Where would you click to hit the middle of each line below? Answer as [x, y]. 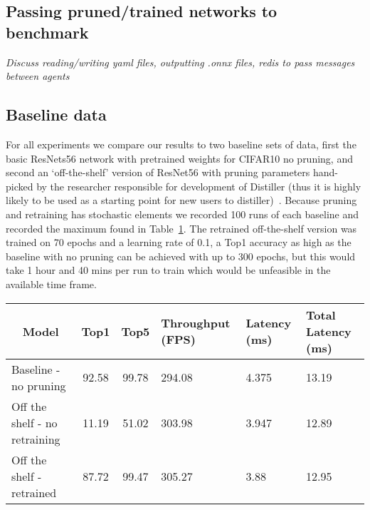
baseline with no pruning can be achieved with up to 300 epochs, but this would [181, 256]
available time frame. [51, 284]
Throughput [196, 323]
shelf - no [35, 422]
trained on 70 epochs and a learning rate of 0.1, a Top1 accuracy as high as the [179, 242]
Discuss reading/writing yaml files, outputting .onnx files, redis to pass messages [180, 62]
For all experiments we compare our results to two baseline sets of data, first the [181, 144]
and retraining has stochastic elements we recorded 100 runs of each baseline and [183, 214]
